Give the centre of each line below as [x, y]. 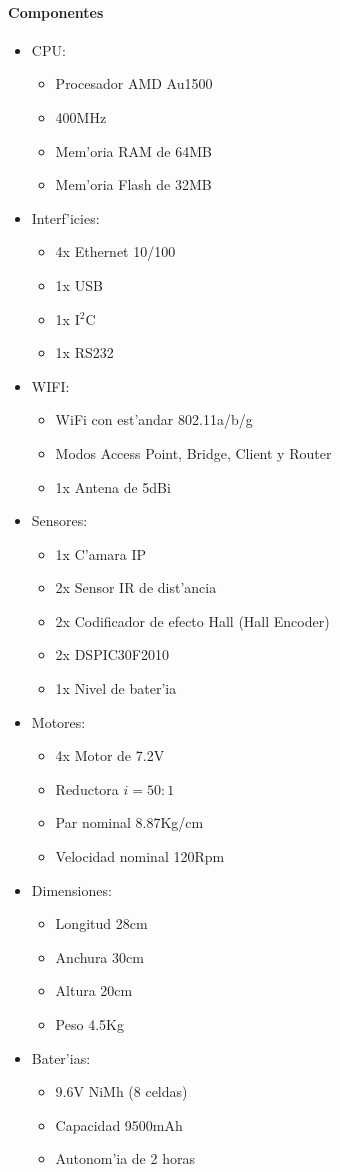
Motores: [58, 721]
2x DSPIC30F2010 [112, 654]
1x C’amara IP [101, 553]
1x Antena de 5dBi [113, 486]
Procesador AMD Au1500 [134, 83]
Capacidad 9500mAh [119, 1124]
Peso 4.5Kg [89, 1024]
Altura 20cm [94, 990]
